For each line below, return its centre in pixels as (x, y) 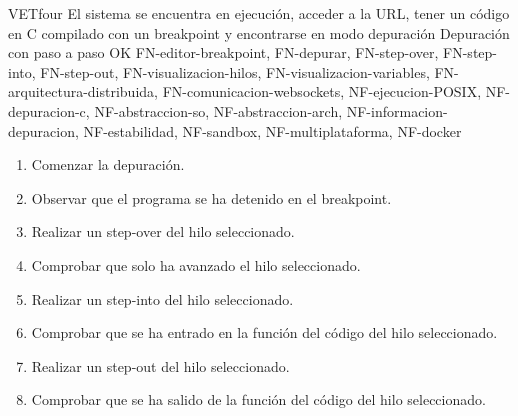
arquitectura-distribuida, (83, 91)
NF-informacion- (397, 110)
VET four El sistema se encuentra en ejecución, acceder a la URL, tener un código (259, 13)
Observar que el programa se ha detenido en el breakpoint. (211, 197)
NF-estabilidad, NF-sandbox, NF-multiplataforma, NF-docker (272, 130)
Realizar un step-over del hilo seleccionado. (163, 231)
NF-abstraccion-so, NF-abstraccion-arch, (218, 110)
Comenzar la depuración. (108, 164)
